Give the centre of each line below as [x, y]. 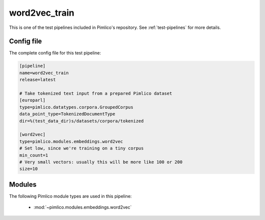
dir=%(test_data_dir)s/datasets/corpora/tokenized [82, 121]
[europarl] [32, 100]
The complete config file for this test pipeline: [55, 53]
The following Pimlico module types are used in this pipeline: [70, 196]
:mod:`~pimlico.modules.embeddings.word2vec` [83, 207]
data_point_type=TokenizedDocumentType [67, 114]
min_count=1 [34, 155]
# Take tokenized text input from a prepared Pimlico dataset [96, 93]
